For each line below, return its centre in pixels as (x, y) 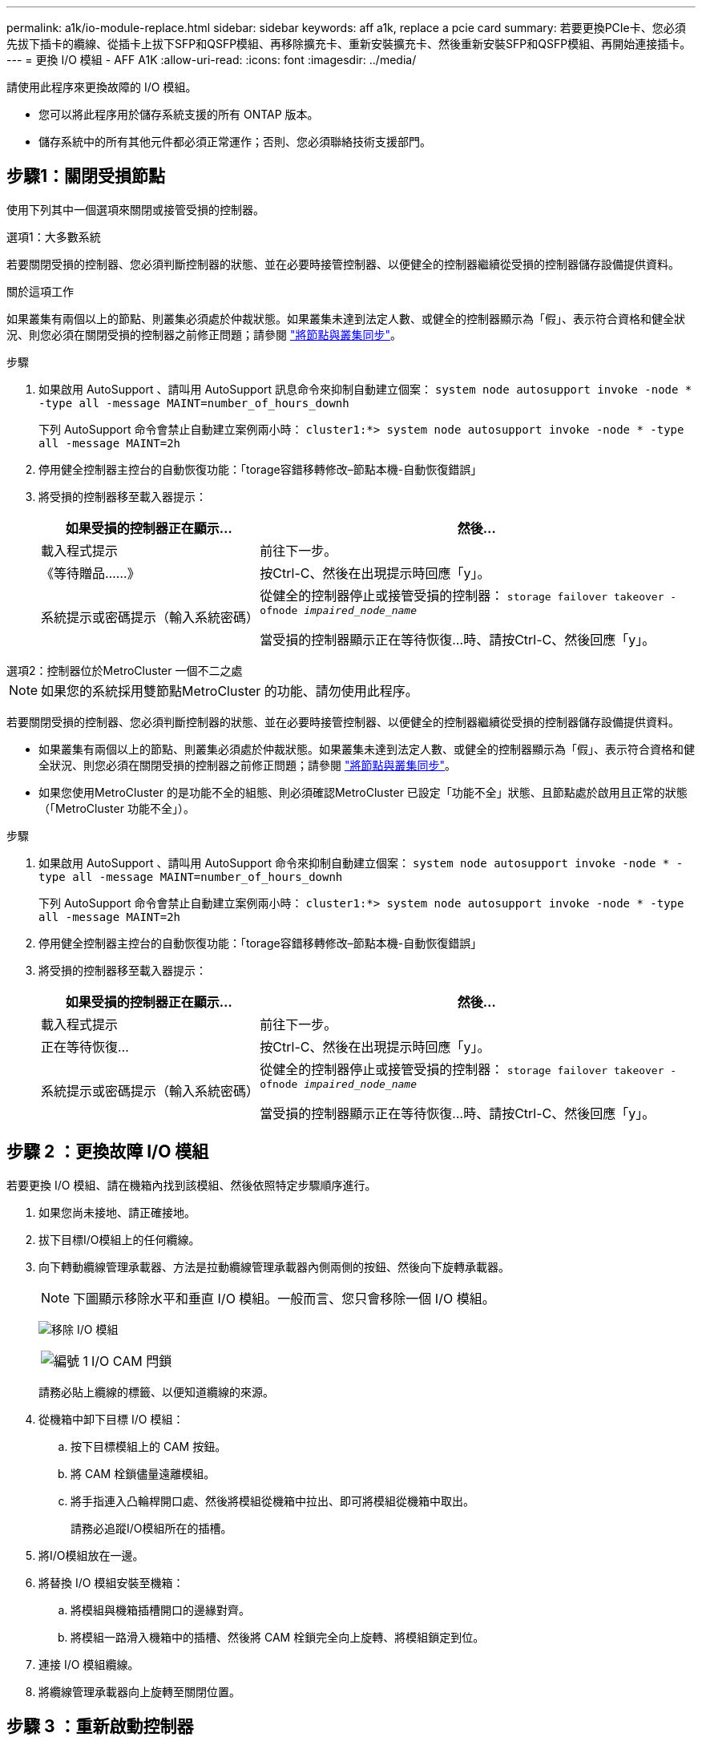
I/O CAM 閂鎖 (132, 1361)
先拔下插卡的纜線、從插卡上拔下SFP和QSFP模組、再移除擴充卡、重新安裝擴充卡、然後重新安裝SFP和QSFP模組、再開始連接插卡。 (349, 44)
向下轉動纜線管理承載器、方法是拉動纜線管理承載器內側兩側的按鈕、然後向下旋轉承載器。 (274, 1266)
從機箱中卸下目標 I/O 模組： (111, 1419)
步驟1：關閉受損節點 (86, 176)
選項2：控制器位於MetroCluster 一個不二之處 (125, 670)
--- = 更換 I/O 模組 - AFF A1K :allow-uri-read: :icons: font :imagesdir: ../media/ (212, 60)
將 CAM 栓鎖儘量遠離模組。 (143, 1473)
